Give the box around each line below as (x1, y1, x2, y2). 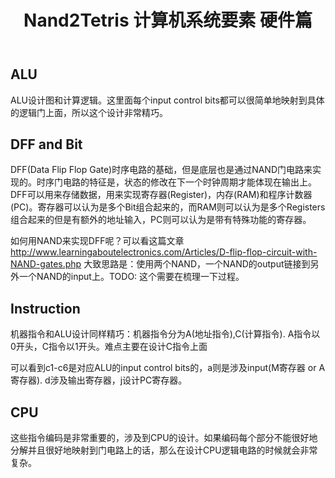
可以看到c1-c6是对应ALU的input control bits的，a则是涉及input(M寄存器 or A (10, 362, 326, 374)
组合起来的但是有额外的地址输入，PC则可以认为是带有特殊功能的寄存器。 (10, 214, 312, 226)
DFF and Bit (10, 136, 83, 153)
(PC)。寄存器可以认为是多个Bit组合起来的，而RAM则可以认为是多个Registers (10, 201, 326, 213)
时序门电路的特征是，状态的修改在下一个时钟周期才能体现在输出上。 (36, 176, 317, 188)
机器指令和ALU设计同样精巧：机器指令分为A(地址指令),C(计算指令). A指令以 (10, 328, 321, 340)
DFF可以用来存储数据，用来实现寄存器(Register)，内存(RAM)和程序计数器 (10, 189, 313, 201)
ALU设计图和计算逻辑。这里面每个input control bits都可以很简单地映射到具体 (10, 94, 325, 106)
